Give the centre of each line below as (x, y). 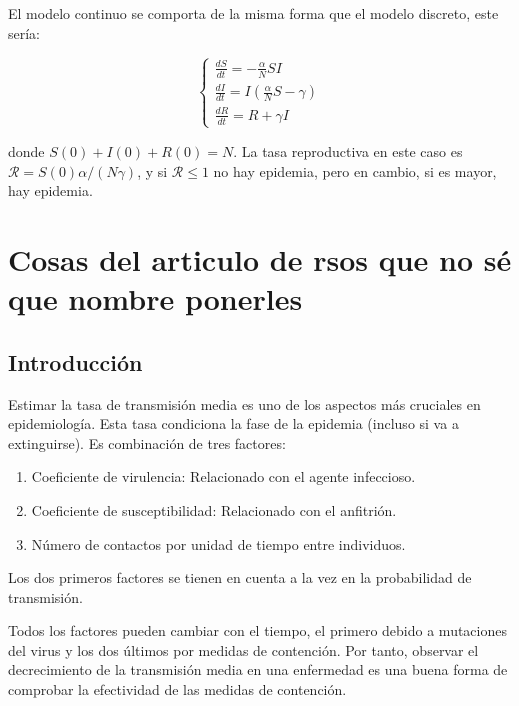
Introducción (75, 361)
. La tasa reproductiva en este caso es (348, 150)
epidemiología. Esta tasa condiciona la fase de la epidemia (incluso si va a (233, 423)
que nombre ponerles (155, 298)
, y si (152, 170)
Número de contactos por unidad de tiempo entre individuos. (218, 543)
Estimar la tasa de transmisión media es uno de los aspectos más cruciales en (244, 403)
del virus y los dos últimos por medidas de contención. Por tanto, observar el (243, 649)
